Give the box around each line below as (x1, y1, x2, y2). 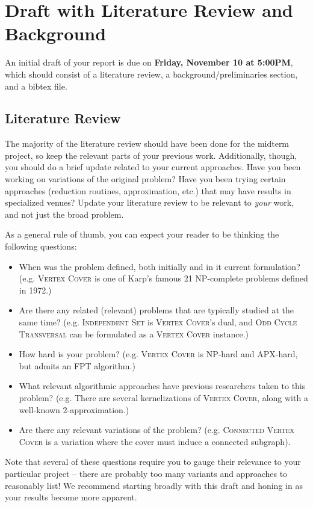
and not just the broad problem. (5, 207, 124, 220)
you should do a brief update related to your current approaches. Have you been (5, 161, 301, 173)
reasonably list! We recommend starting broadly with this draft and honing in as (5, 479, 303, 491)
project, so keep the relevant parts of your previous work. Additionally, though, (5, 149, 297, 161)
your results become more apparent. (5, 491, 137, 503)
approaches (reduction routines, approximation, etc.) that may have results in (5, 184, 291, 197)
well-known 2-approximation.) (19, 403, 129, 416)
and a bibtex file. (5, 79, 67, 92)
